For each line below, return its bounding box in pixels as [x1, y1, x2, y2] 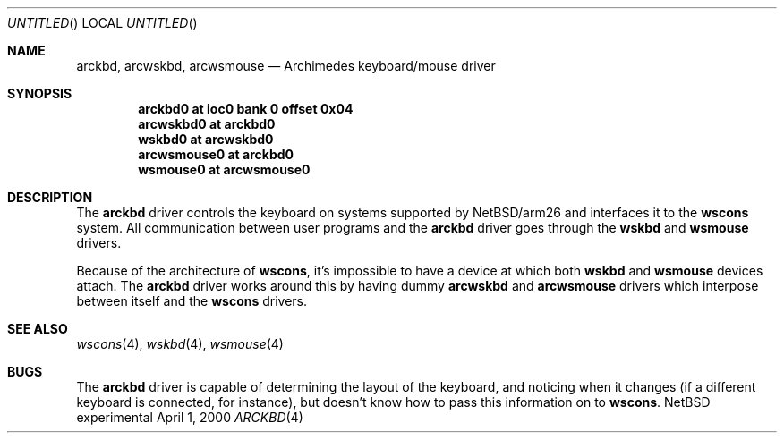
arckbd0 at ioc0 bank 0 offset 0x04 [138, 101, 354, 116]
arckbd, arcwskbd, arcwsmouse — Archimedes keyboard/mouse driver [76, 58, 496, 73]
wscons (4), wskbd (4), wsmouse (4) [76, 336, 284, 351]
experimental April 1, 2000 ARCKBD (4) [76, 410, 303, 425]
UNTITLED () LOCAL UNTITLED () [7, 15, 198, 30]
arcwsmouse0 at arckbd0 [138, 147, 294, 162]
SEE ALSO [7, 321, 68, 336]
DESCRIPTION [7, 190, 93, 205]
